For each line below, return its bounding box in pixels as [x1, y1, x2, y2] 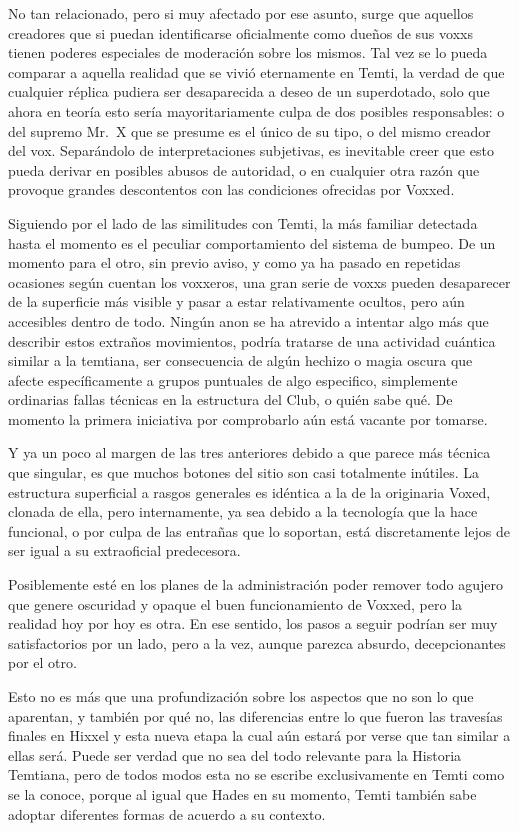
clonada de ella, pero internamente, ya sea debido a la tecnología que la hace [8, 501, 478, 522]
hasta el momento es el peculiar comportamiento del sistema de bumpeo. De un [8, 232, 496, 253]
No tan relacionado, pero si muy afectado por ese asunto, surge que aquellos [8, 3, 474, 23]
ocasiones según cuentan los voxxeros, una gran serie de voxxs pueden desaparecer [8, 271, 511, 292]
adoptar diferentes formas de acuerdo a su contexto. [8, 803, 326, 824]
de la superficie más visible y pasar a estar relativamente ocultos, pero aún [8, 291, 465, 312]
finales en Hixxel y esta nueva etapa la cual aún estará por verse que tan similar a [8, 725, 511, 746]
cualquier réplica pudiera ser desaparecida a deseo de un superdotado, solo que [8, 81, 490, 102]
